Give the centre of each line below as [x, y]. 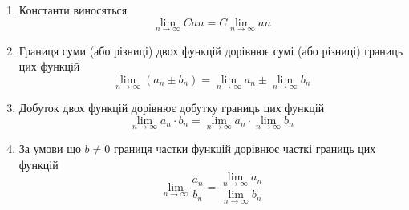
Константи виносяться [73, 10]
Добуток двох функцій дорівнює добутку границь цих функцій [172, 108]
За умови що [50, 149]
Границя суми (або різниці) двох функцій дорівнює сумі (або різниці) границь [211, 50]
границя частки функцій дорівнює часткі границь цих [245, 149]
